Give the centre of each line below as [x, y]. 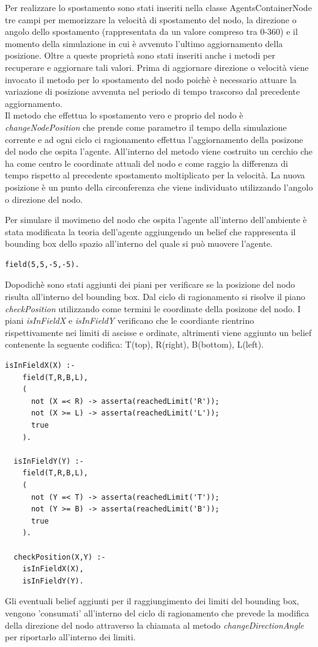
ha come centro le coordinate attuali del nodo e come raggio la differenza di [146, 163]
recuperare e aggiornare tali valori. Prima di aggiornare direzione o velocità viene [157, 67]
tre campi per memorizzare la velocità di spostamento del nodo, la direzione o [151, 19]
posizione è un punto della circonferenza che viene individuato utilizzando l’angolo [159, 187]
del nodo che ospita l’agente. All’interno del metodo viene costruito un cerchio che [159, 151]
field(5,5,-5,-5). [42, 264]
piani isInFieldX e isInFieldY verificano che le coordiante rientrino [130, 320]
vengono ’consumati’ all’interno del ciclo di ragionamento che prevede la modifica [157, 612]
